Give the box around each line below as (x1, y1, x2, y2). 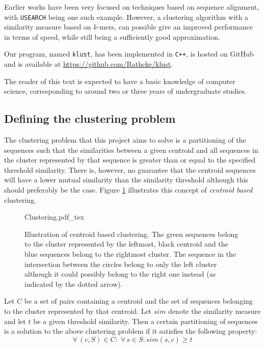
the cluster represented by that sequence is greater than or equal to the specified (4, 154, 255, 165)
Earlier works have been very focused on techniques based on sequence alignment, (4, 2, 259, 12)
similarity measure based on (4, 21, 91, 32)
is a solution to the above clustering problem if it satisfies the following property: (4, 326, 257, 336)
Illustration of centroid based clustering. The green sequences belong (24, 228, 238, 239)
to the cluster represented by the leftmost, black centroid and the (24, 238, 228, 249)
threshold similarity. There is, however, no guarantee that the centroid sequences (4, 164, 256, 175)
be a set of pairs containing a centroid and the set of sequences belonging (24, 296, 253, 306)
